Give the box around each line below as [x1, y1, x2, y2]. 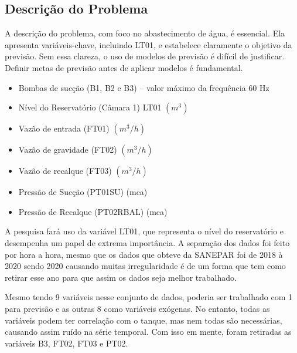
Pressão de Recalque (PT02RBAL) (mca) [18, 205, 168, 217]
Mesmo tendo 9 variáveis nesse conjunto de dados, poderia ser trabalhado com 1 [5, 291, 292, 303]
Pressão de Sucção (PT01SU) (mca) [18, 186, 148, 198]
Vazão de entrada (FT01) [18, 122, 110, 135]
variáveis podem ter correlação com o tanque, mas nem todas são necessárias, [5, 314, 282, 326]
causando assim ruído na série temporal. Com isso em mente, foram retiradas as [5, 325, 292, 338]
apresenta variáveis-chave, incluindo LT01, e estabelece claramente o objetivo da [5, 38, 292, 51]
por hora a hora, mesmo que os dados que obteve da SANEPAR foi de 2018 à [5, 248, 283, 260]
